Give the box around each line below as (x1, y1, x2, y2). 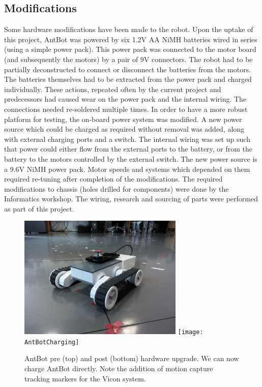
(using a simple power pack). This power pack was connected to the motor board (4, 44, 256, 54)
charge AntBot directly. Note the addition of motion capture (24, 363, 213, 373)
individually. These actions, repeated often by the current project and (4, 83, 221, 94)
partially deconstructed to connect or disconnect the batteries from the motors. (4, 64, 251, 74)
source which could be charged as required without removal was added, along (4, 124, 245, 134)
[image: (178, 329, 203, 336)
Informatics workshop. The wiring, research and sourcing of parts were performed (4, 193, 258, 204)
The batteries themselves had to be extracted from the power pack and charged (4, 74, 252, 84)
